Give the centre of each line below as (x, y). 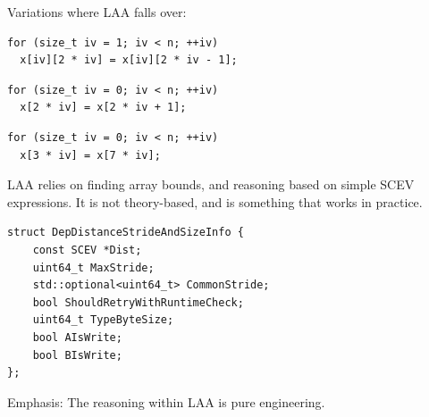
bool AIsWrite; (77, 337)
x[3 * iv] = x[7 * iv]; (90, 155)
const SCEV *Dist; (87, 250)
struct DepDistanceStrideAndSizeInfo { (126, 233)
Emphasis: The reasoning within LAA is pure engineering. (166, 401)
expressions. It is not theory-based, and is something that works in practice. (215, 201)
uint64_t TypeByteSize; (103, 320)
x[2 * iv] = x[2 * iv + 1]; (103, 108)
